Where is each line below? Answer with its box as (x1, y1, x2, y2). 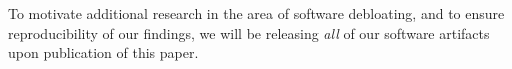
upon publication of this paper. (8, 42, 199, 63)
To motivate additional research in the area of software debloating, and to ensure (8, 3, 505, 23)
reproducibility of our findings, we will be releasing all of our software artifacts (8, 22, 490, 43)
